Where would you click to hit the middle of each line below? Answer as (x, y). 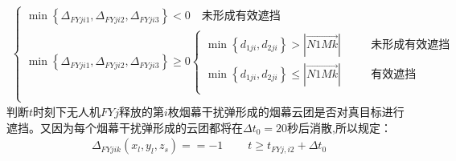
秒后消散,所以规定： (339, 127)
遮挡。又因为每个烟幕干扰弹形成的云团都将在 (125, 127)
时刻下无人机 (67, 112)
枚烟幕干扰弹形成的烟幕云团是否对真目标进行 (286, 112)
